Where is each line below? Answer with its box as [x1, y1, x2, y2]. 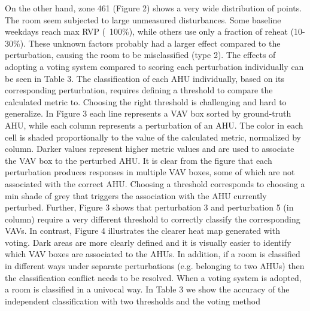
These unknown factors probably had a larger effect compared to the [28, 36, 281, 49]
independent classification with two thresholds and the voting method [5, 294, 260, 307]
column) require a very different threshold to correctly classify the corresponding [5, 212, 300, 225]
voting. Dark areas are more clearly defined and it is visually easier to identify [5, 236, 291, 248]
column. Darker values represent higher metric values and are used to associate [5, 142, 294, 155]
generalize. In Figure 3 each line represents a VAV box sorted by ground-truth [5, 107, 291, 120]
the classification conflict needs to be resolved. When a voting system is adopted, [5, 271, 302, 283]
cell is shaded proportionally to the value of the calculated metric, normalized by [5, 130, 301, 143]
